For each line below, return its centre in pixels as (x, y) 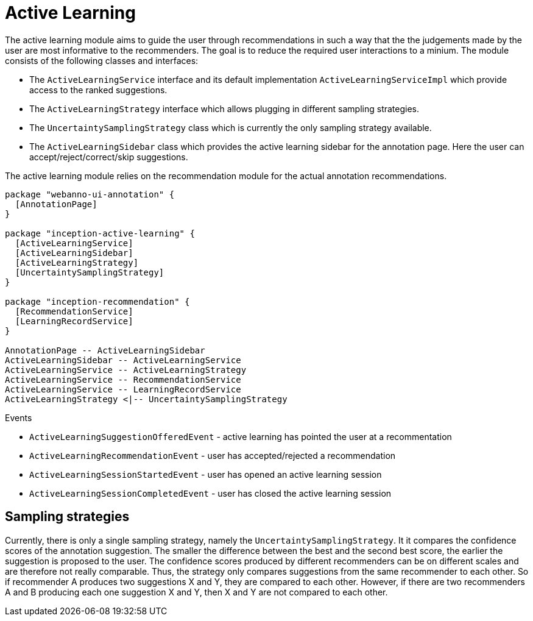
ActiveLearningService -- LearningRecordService (123, 389)
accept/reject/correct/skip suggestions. (109, 157)
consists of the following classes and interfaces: (102, 60)
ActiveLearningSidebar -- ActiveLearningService (123, 360)
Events (19, 417)
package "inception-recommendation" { (97, 301)
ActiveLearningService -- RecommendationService (123, 379)
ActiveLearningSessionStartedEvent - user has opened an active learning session (206, 474)
